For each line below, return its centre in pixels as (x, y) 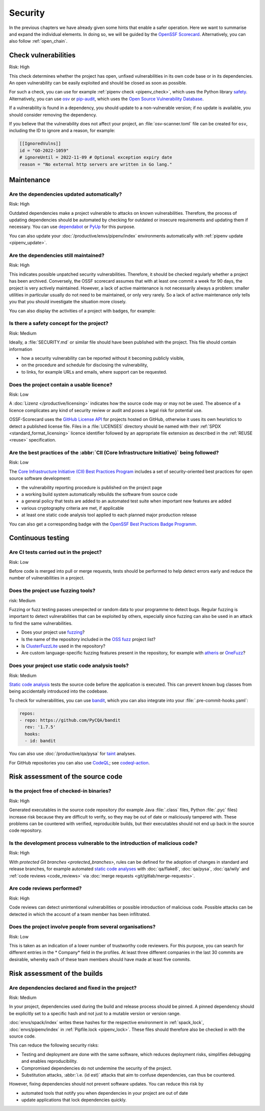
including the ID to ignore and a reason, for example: (62, 131)
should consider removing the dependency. (53, 115)
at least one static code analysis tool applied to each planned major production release (109, 515)
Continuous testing (39, 538)
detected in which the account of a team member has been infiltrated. (80, 914)
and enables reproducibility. (50, 1061)
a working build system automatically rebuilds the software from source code (99, 494)
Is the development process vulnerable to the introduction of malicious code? (103, 843)
